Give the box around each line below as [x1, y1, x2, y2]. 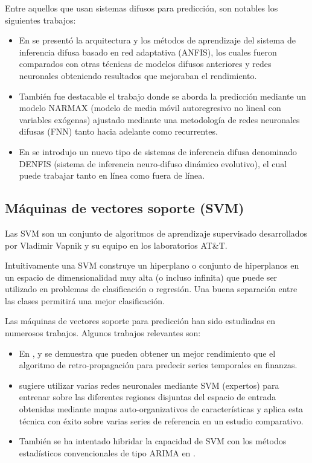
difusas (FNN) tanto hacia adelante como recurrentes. [19, 125, 218, 138]
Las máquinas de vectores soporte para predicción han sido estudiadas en [5, 315, 276, 327]
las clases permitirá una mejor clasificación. [5, 294, 165, 307]
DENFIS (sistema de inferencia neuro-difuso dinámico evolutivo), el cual [19, 157, 287, 170]
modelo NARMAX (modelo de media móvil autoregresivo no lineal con [19, 101, 281, 114]
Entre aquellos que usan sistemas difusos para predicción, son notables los [5, 2, 278, 14]
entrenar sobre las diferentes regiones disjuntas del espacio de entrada [19, 391, 276, 403]
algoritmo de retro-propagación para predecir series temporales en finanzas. [19, 359, 298, 371]
